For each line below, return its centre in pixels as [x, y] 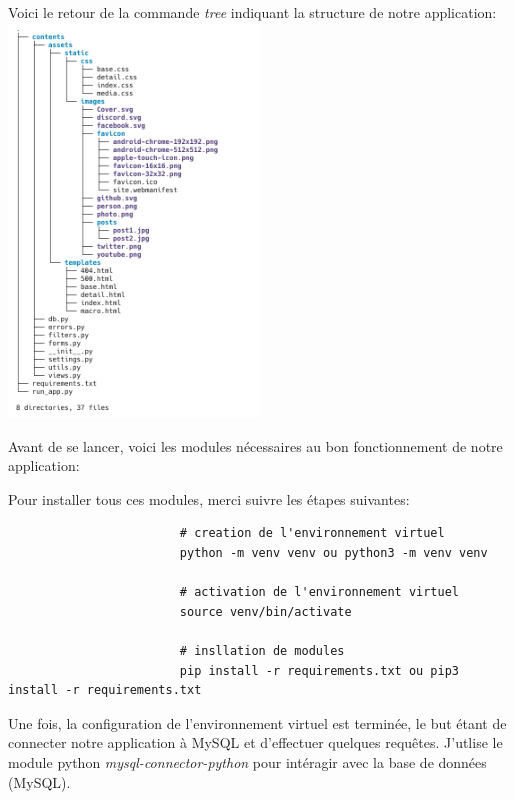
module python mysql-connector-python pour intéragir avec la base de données [247, 761]
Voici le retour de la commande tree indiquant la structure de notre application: [252, 12]
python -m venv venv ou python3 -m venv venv [333, 553]
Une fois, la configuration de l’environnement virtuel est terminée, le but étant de [257, 722]
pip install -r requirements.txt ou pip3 [319, 670]
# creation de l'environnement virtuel [312, 533]
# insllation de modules [262, 651]
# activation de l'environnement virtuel [319, 592]
